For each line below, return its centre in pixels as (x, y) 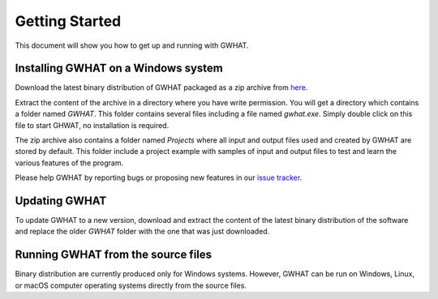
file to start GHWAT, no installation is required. (92, 125)
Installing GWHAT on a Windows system (119, 68)
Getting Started (68, 21)
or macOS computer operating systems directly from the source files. (131, 285)
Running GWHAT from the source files (114, 255)
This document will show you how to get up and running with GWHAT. (132, 45)
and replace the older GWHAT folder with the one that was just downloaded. (142, 232)
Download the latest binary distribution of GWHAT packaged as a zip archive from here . (161, 88)
